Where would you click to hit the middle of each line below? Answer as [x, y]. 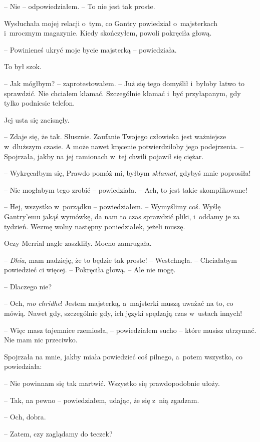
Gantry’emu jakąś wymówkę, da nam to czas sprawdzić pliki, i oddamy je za [122, 216]
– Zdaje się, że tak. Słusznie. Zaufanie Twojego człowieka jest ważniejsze [115, 136]
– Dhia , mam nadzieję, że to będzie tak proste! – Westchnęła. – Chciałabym [120, 260]
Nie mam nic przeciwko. [41, 340]
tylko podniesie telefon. [40, 103]
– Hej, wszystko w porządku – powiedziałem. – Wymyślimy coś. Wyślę [112, 206]
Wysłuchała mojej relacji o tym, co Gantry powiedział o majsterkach [111, 23]
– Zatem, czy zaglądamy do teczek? [58, 433]
